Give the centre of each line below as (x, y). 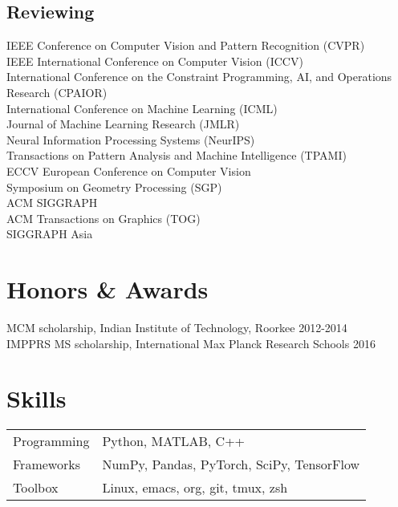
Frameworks (47, 464)
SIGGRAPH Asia (50, 234)
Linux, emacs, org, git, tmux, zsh (195, 488)
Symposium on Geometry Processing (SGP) (114, 187)
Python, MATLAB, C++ (174, 441)
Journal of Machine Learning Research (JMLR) (123, 124)
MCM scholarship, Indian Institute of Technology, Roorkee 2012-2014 (177, 328)
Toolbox (36, 488)
